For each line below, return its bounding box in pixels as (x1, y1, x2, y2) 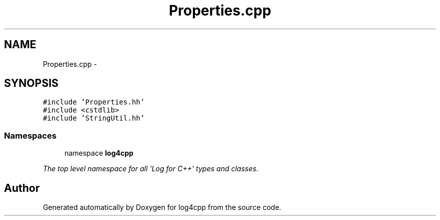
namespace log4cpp (64, 149, 134, 158)
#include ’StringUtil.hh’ (43, 114, 145, 123)
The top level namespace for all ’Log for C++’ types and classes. (43, 164, 259, 173)
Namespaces (4, 130, 57, 141)
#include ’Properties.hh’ (43, 98, 145, 106)
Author (4, 181, 40, 194)
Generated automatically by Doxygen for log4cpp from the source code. (43, 203, 281, 212)
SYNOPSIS (4, 77, 59, 90)
